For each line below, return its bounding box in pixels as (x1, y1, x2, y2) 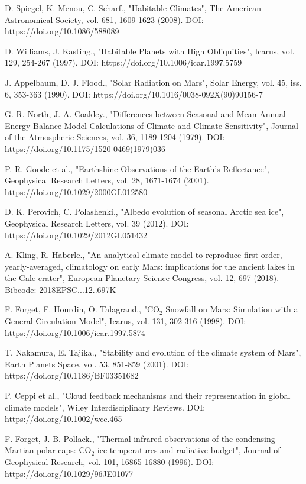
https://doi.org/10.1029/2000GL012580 (5, 185, 148, 198)
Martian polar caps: (5, 444, 76, 456)
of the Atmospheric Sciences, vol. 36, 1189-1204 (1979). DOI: (5, 131, 225, 143)
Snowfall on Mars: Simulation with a (165, 303, 298, 315)
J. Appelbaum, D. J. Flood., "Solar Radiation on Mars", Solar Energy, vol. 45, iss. (5, 76, 302, 88)
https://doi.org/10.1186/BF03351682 (5, 369, 139, 382)
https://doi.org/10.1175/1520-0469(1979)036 (5, 142, 165, 154)
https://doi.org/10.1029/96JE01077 (5, 467, 134, 479)
